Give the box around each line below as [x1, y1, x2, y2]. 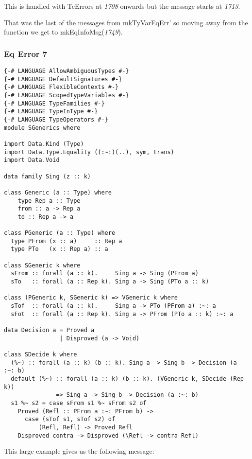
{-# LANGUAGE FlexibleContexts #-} [4, 84, 119, 91]
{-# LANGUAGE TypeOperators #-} [4, 116, 108, 123]
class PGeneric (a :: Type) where [4, 229, 116, 237]
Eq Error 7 [4, 47, 48, 59]
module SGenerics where [4, 124, 81, 131]
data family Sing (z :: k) [4, 173, 91, 180]
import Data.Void [4, 157, 60, 164]
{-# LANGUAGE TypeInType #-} [4, 108, 98, 115]
